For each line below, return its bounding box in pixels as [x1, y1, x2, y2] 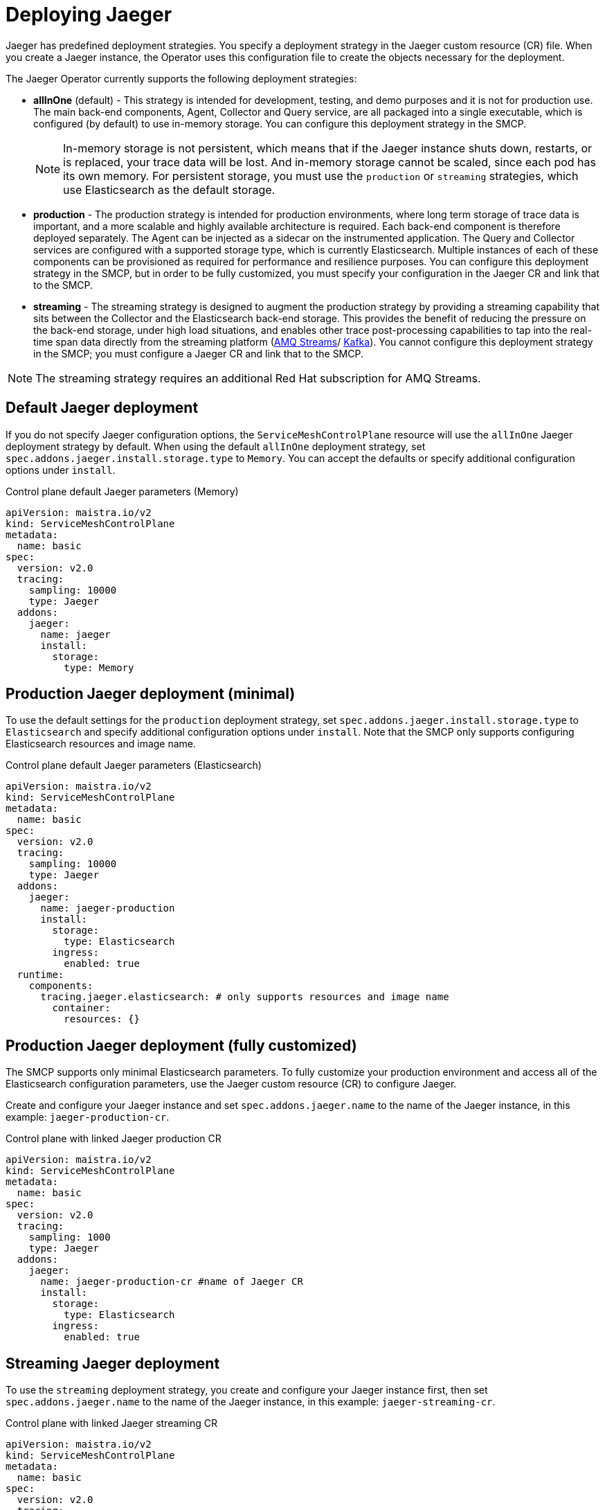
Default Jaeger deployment [6, 399, 199, 417]
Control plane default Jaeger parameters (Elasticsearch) [6, 759, 262, 772]
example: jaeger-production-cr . [6, 1111, 170, 1123]
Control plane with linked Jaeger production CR [6, 1132, 222, 1145]
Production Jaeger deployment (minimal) [6, 685, 296, 703]
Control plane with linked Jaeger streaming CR [6, 1417, 217, 1430]
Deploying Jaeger [6, 3, 172, 26]
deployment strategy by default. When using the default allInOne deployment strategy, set [6, 440, 426, 452]
